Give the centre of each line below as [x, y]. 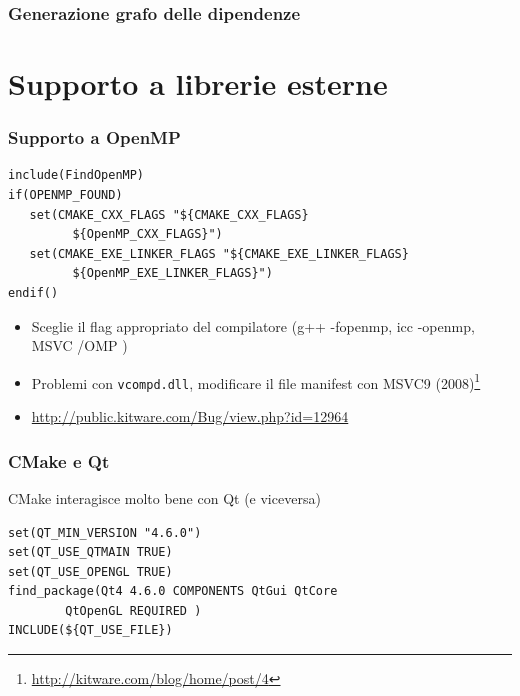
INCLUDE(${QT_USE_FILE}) [90, 630]
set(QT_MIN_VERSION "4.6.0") [105, 532]
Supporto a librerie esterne [198, 83]
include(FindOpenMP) [76, 175]
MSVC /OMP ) [79, 345]
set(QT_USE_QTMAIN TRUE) [90, 552]
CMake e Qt [59, 460]
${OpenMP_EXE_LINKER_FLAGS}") [172, 273]
